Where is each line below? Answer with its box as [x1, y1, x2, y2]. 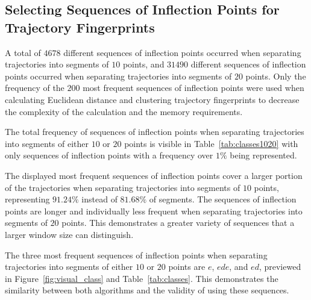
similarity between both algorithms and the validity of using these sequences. [5, 284, 289, 296]
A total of [5, 46, 41, 58]
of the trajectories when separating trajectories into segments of [5, 181, 240, 193]
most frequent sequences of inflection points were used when [83, 81, 304, 94]
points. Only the [245, 69, 306, 82]
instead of [81, 193, 118, 205]
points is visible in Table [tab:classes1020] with [124, 137, 298, 149]
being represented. [230, 149, 297, 161]
